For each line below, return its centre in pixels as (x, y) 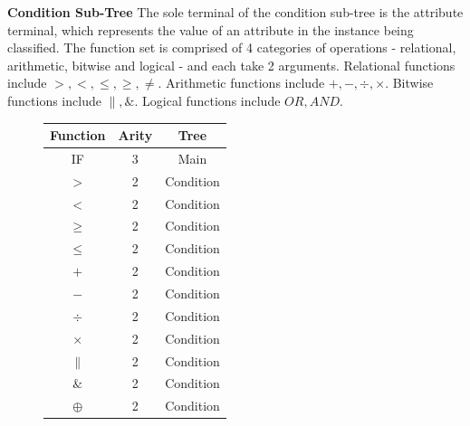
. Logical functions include (207, 100)
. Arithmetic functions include (241, 83)
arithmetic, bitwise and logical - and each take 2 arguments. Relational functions (231, 65)
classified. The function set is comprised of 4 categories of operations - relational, (232, 47)
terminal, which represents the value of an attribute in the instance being (211, 29)
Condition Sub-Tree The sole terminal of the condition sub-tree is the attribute (235, 12)
